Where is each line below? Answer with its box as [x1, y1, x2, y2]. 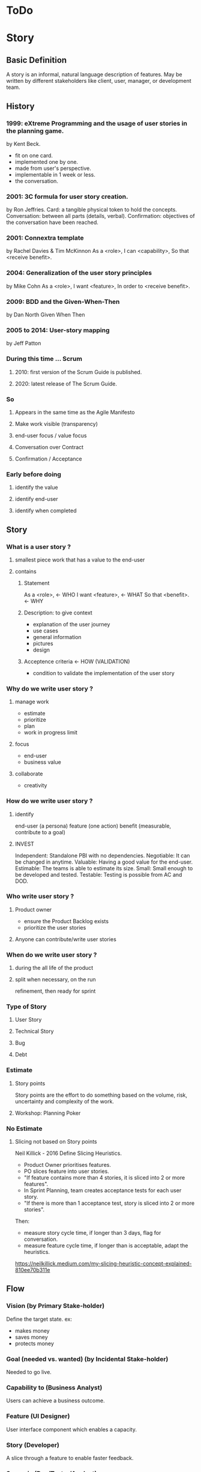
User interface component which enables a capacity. [6, 1426, 137, 1433]
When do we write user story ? [6, 950, 97, 959]
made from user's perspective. [14, 165, 91, 172]
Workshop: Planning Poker [14, 1109, 81, 1116]
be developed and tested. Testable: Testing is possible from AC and [14, 871, 182, 878]
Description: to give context [23, 609, 93, 616]
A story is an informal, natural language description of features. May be [6, 71, 182, 78]
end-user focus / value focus [14, 432, 87, 439]
